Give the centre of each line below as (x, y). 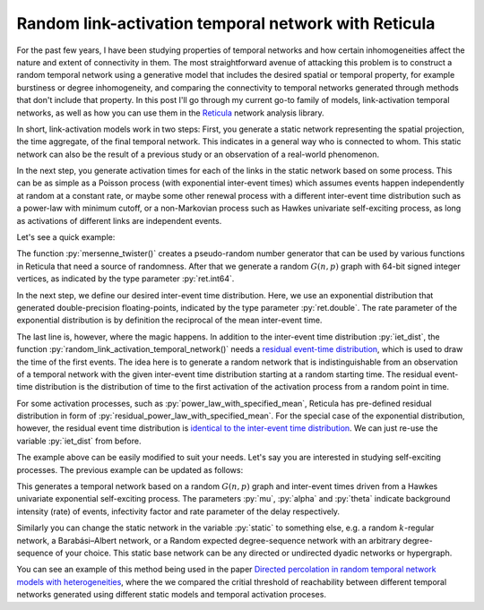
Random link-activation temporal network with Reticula (226, 23)
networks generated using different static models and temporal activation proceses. (172, 595)
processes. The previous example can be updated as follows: (130, 469)
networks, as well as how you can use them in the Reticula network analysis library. (170, 113)
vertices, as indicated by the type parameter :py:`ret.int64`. (125, 279)
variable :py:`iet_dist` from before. (79, 441)
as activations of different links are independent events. (119, 220)
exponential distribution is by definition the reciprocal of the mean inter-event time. (169, 320)
